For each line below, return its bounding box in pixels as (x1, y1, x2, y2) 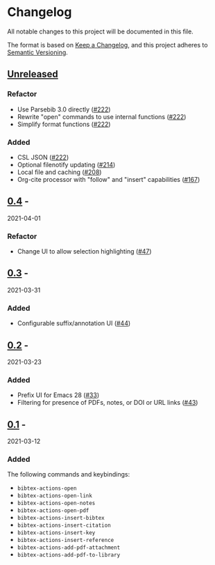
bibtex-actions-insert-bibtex (17, 515, 105, 522)
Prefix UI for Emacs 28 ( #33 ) (17, 391, 99, 399)
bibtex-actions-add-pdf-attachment (17, 544, 121, 551)
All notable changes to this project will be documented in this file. (7, 27, 194, 36)
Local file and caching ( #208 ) (17, 168, 102, 176)
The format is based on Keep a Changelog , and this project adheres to (7, 40, 208, 49)
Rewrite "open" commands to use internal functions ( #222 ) (17, 112, 187, 121)
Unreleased (7, 68, 59, 80)
